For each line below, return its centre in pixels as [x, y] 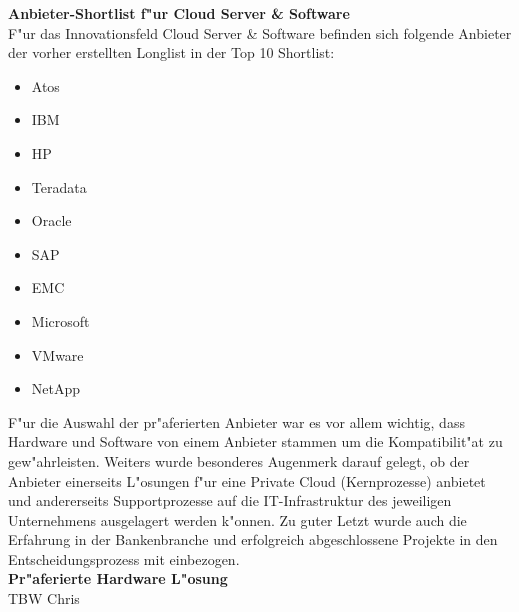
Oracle [51, 220]
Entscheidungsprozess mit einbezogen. [124, 558]
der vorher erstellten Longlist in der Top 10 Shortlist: [171, 52]
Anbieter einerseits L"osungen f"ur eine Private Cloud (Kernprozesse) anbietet [247, 480]
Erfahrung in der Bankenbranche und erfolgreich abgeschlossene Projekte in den [253, 539]
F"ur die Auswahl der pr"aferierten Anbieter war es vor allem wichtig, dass [236, 421]
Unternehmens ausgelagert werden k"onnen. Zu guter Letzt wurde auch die [237, 519]
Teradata [59, 186]
